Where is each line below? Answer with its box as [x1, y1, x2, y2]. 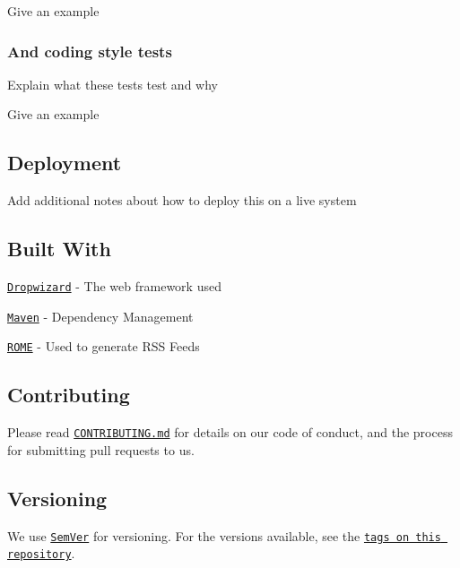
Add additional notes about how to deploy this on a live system [7, 191, 357, 210]
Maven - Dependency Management [7, 306, 194, 325]
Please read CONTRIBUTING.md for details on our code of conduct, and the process [7, 423, 453, 442]
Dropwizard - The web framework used [7, 277, 221, 295]
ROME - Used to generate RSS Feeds [7, 337, 200, 356]
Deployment [7, 149, 122, 176]
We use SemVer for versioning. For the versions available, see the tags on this [7, 526, 441, 545]
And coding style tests [7, 39, 172, 62]
